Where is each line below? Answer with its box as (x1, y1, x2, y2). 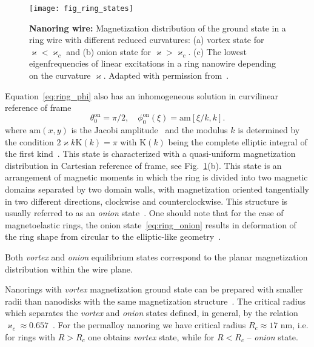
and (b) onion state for (66, 45, 152, 58)
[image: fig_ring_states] (29, 4, 133, 13)
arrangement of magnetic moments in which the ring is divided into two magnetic (5, 171, 308, 183)
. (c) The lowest (188, 45, 247, 58)
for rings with (5, 330, 56, 343)
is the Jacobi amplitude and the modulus (71, 124, 228, 136)
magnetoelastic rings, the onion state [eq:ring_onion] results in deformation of (5, 218, 296, 231)
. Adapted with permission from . (103, 69, 229, 82)
